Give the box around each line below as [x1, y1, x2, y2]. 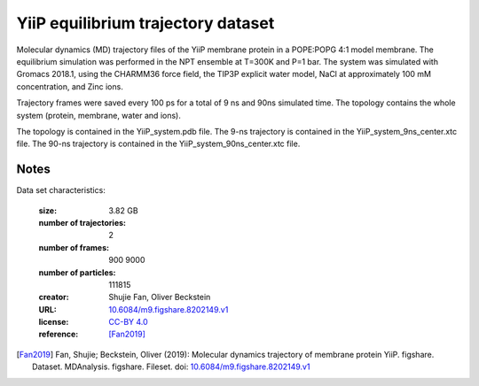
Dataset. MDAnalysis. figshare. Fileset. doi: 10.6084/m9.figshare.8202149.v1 [32, 361, 310, 372]
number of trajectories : [38, 217, 126, 228]
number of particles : [38, 266, 116, 278]
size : [38, 205, 58, 216]
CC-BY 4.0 [108, 317, 148, 328]
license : [38, 317, 69, 328]
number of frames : [38, 242, 110, 252]
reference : [38, 328, 79, 340]
